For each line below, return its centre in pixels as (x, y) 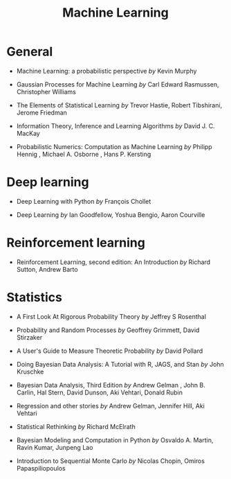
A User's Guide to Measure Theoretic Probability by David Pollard (110, 351)
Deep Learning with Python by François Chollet (84, 201)
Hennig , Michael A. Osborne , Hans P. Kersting (84, 154)
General (30, 52)
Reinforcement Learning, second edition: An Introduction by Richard (113, 262)
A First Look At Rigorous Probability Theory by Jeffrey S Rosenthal (111, 316)
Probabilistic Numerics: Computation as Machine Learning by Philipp (114, 146)
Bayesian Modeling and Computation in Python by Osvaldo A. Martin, (115, 440)
